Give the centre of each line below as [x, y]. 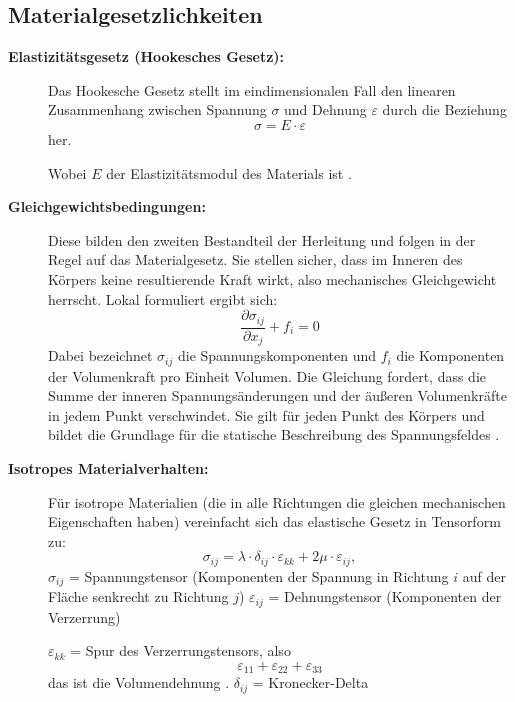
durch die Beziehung [444, 109]
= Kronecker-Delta [310, 682]
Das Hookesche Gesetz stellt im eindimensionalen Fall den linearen [252, 89]
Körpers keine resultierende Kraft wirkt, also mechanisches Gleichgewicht [272, 278]
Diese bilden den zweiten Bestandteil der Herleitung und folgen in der [262, 239]
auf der [484, 575]
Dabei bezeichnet [100, 355]
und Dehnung [325, 109]
